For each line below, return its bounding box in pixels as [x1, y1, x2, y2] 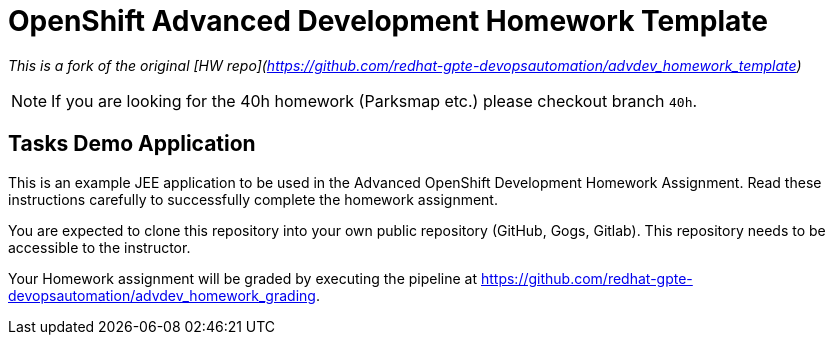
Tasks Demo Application [8, 131, 256, 157]
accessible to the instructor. [8, 238, 191, 256]
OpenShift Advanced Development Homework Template [8, 4, 768, 38]
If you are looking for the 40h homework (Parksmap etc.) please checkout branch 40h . [51, 90, 698, 111]
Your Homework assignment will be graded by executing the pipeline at [8, 269, 478, 287]
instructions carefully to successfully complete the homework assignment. [8, 190, 498, 208]
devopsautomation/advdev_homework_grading [8, 286, 316, 304]
